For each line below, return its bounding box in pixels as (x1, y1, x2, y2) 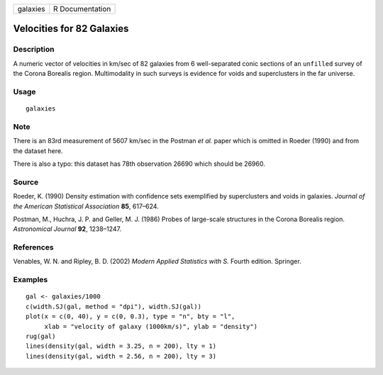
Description (13, 45, 55, 55)
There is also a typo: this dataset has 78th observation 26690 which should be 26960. (13, 159, 265, 168)
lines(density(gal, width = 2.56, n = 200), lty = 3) (26, 352, 216, 360)
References (13, 242, 54, 252)
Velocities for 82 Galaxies (13, 23, 129, 35)
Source (13, 177, 39, 187)
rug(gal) (26, 332, 56, 340)
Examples (13, 275, 48, 285)
